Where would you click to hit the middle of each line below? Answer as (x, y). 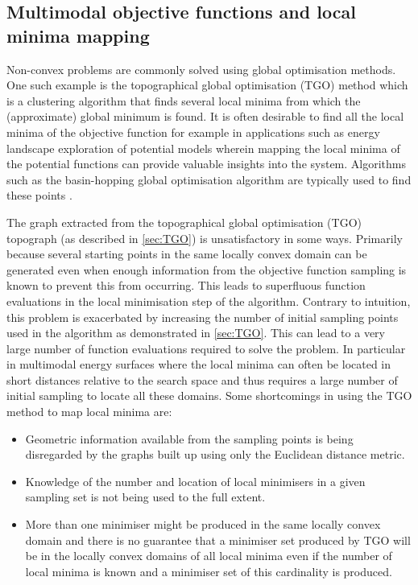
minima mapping (78, 35)
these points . (39, 195)
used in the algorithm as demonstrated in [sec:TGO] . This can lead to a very (196, 333)
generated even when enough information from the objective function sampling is (207, 269)
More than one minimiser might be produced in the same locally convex (203, 524)
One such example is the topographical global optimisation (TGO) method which (207, 85)
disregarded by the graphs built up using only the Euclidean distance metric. (215, 454)
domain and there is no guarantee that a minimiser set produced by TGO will (218, 540)
